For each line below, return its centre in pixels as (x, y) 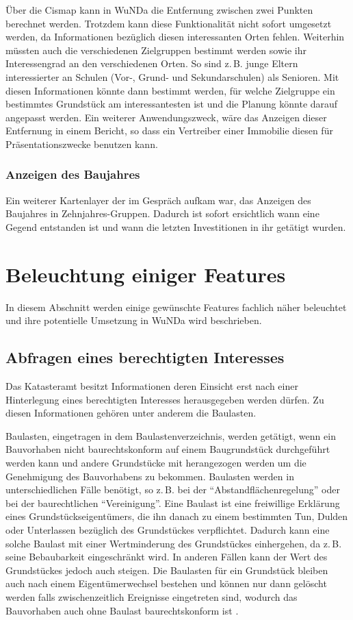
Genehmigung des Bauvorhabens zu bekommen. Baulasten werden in (150, 476)
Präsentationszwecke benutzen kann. (82, 144)
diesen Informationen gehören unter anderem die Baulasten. (131, 413)
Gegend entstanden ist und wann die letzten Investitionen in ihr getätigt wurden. (176, 226)
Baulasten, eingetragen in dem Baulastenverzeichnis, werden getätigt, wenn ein (171, 435)
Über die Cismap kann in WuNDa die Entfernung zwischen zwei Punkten (159, 10)
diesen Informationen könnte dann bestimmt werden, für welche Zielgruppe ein (170, 90)
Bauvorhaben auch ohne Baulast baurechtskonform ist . (122, 610)
